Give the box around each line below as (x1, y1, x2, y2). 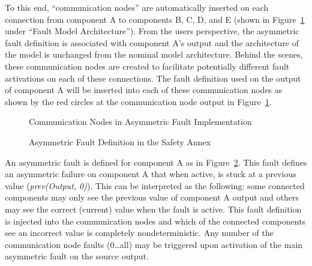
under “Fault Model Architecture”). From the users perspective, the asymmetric (5, 25, 299, 37)
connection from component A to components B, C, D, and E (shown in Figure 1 (5, 13, 305, 25)
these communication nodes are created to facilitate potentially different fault (5, 59, 290, 72)
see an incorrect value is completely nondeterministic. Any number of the (5, 226, 274, 239)
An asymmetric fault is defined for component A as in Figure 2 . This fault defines (5, 156, 307, 168)
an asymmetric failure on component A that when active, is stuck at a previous (5, 168, 296, 180)
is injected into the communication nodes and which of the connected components (5, 214, 306, 227)
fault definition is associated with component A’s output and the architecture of (5, 36, 299, 49)
